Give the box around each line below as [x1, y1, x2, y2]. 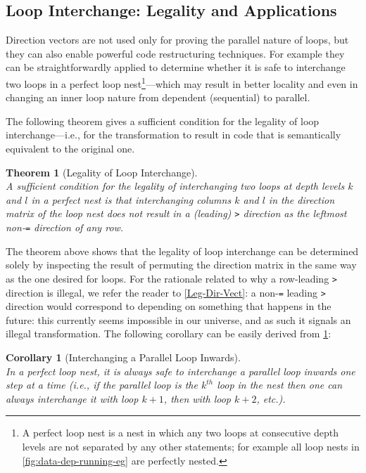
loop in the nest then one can [217, 377, 343, 392]
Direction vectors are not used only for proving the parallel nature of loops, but [6, 32, 349, 47]
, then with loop [163, 391, 231, 406]
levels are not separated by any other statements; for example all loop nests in [22, 439, 360, 453]
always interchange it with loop [6, 391, 139, 406]
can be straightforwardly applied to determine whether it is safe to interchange [6, 60, 346, 74]
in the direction [268, 192, 335, 207]
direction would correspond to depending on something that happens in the [6, 299, 332, 313]
